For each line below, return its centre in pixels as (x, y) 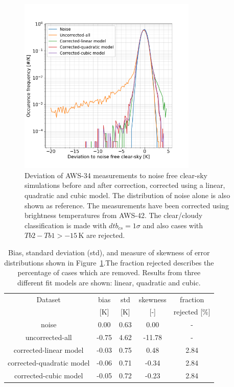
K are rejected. (102, 235)
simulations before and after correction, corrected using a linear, (125, 185)
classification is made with (66, 225)
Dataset (49, 299)
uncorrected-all (49, 337)
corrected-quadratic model (49, 362)
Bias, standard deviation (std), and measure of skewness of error (109, 252)
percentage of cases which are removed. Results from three (109, 272)
